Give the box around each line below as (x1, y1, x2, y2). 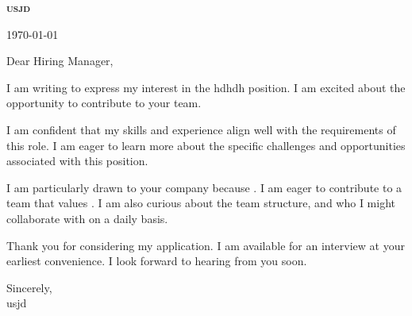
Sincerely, (6, 279, 52, 295)
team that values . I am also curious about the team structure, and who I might (6, 195, 395, 211)
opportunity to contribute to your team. (6, 94, 202, 111)
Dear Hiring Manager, (6, 52, 114, 69)
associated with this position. (6, 152, 148, 169)
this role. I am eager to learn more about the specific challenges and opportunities (6, 137, 406, 153)
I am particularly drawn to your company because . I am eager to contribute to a (6, 179, 402, 195)
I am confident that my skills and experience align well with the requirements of (6, 121, 396, 137)
